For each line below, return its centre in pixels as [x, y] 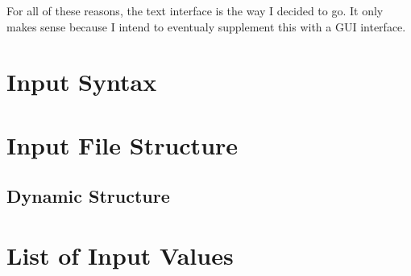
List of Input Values [120, 255]
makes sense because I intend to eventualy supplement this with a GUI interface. [206, 26]
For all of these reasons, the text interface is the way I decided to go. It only [195, 10]
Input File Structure [122, 144]
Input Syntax [82, 82]
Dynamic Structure [88, 196]
